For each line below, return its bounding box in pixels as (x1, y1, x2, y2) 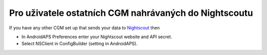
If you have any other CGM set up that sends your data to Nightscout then (9, 25, 160, 31)
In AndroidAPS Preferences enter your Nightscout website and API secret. (21, 34, 173, 40)
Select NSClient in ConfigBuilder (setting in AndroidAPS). (21, 41, 138, 47)
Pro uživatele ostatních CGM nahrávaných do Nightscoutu (9, 7, 253, 18)
